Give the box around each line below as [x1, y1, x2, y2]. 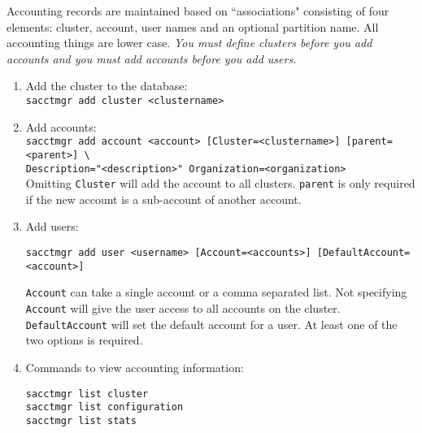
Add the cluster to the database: [25, 77, 188, 94]
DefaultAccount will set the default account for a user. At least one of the [25, 315, 398, 332]
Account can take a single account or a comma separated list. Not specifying [25, 284, 407, 301]
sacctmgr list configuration [25, 401, 184, 414]
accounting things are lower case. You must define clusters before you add [7, 34, 372, 51]
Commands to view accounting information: [25, 358, 244, 375]
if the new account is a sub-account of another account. [25, 190, 302, 207]
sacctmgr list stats [25, 414, 137, 427]
